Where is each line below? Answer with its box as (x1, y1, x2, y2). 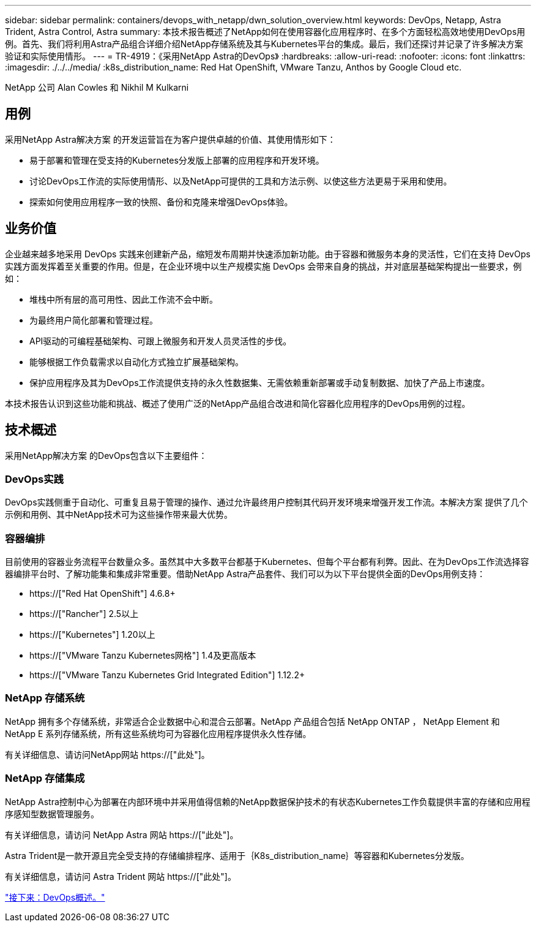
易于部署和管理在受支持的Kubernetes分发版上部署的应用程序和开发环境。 (29, 154, 324, 165)
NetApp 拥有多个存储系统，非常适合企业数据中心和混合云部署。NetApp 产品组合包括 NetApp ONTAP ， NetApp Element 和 (5, 716, 500, 727)
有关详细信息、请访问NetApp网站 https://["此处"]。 (5, 749, 210, 760)
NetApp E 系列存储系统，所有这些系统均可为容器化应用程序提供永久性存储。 (5, 728, 311, 739)
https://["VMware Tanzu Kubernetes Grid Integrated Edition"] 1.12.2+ (29, 670, 305, 681)
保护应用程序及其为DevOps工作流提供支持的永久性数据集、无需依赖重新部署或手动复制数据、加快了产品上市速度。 (29, 377, 490, 388)
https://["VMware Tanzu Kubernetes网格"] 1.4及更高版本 (29, 650, 256, 661)
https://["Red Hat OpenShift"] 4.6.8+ (29, 588, 176, 599)
